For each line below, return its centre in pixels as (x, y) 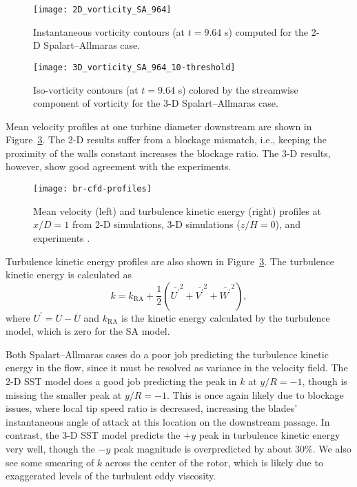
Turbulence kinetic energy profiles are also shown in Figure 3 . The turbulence (170, 261)
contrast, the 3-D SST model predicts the (93, 435)
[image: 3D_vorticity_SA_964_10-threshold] (134, 67)
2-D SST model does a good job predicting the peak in (121, 381)
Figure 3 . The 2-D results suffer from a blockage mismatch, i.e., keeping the (166, 139)
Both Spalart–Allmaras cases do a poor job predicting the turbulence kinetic (167, 354)
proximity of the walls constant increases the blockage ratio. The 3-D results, (168, 153)
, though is (325, 381)
